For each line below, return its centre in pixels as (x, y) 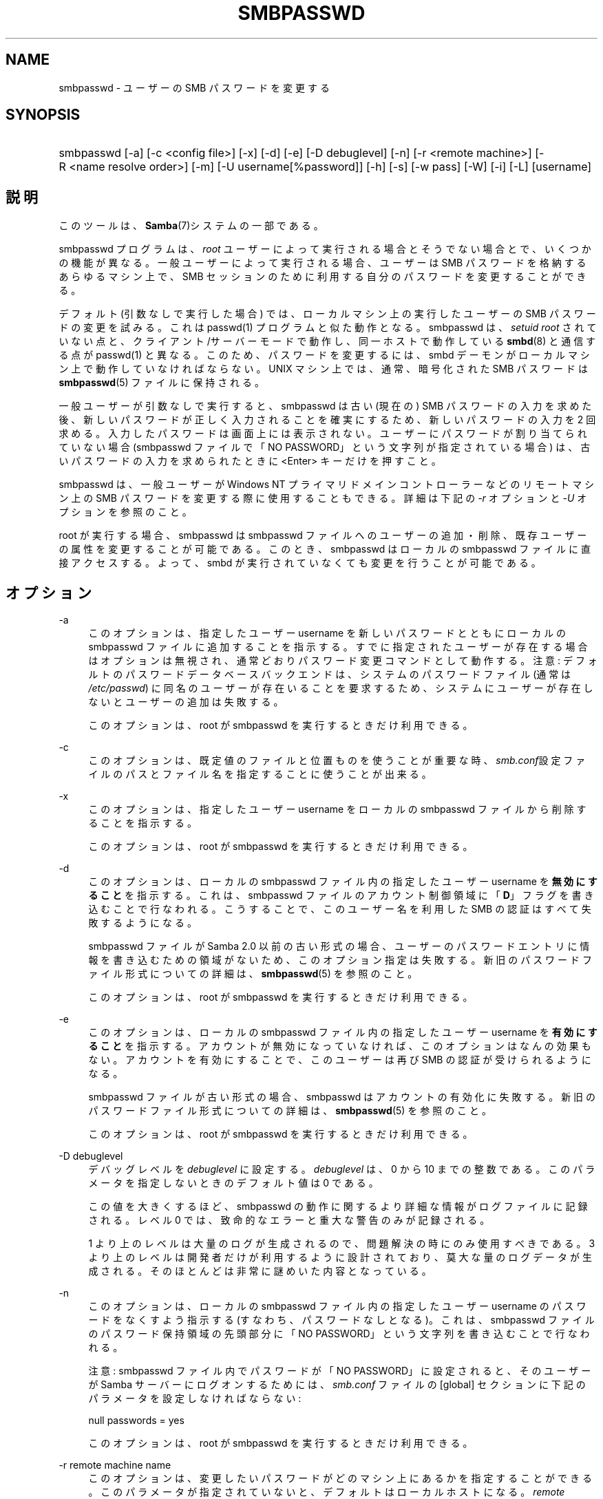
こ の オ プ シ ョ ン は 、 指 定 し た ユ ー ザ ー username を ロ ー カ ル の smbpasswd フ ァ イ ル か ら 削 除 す (337, 809)
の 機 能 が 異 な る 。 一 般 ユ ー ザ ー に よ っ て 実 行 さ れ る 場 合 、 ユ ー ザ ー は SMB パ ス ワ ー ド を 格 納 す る (322, 263)
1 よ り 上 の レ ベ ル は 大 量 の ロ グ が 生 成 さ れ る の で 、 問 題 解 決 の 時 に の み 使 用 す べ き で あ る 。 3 (342, 1244)
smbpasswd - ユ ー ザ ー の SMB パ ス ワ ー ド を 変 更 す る (194, 87)
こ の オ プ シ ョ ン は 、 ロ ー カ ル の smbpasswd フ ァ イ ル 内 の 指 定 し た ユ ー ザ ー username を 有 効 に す (343, 1032)
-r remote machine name (115, 1465)
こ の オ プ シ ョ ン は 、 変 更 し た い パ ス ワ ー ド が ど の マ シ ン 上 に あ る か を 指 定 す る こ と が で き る (340, 1478)
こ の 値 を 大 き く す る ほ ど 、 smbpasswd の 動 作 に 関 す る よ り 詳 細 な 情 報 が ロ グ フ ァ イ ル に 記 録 (338, 1206)
